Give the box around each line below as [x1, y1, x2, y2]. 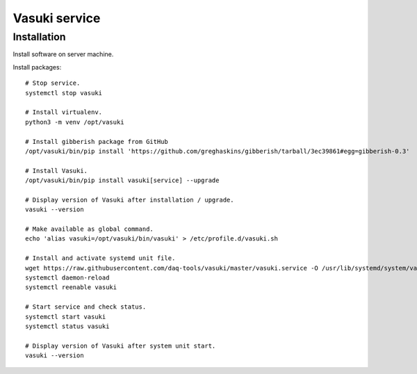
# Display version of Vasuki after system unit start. [25, 341, 216, 350]
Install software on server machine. [13, 50, 114, 58]
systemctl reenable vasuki [25, 284, 117, 291]
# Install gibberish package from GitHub [25, 138, 168, 145]
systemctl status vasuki [25, 322, 110, 330]
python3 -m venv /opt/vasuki [25, 118, 124, 126]
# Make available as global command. [25, 225, 154, 233]
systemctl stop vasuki [25, 89, 103, 97]
